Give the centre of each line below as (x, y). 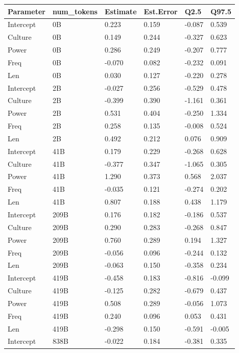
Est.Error (161, 11)
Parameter (27, 11)
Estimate (121, 11)
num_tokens (75, 11)
